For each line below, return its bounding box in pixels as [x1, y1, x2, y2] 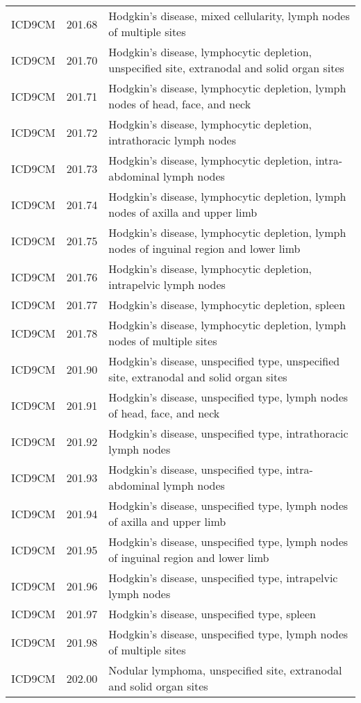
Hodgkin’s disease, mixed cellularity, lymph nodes [108, 8, 350, 24]
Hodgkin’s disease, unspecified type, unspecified [108, 353, 340, 369]
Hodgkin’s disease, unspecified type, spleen [108, 606, 316, 622]
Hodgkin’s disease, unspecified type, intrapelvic [108, 570, 338, 586]
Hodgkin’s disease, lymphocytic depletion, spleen [108, 297, 346, 313]
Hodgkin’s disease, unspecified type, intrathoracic [108, 425, 349, 441]
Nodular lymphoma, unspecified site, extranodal [108, 662, 342, 678]
